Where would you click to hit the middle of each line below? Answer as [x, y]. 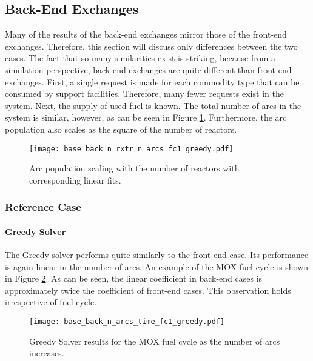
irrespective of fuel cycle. [51, 302]
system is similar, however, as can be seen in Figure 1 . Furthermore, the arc [146, 117]
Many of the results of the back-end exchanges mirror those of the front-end [146, 34]
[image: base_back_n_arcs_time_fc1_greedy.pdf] [127, 322]
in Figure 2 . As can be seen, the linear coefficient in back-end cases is [134, 278]
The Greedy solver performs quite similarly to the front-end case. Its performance [157, 255]
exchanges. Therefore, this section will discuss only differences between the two [151, 46]
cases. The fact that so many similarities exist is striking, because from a [140, 58]
